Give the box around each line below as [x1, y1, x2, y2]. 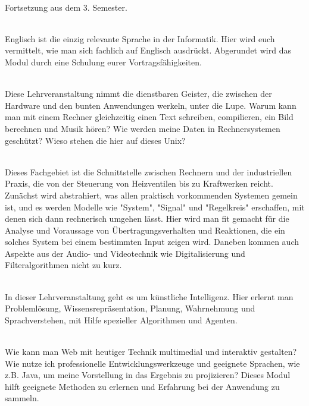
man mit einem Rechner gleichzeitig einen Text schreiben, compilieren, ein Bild [5, 111, 294, 123]
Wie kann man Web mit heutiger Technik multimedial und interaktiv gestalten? [5, 345, 297, 358]
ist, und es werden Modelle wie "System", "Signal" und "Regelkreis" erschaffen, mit [5, 200, 305, 213]
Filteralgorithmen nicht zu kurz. [5, 259, 122, 271]
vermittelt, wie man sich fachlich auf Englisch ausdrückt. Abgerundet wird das [5, 44, 291, 56]
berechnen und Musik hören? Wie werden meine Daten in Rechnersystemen [5, 122, 280, 134]
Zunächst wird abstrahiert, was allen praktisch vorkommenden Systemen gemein [5, 188, 298, 201]
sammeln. [5, 392, 39, 404]
